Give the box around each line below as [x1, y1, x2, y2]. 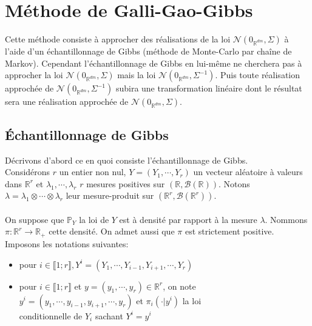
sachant [95, 309, 123, 322]
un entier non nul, [59, 165, 126, 178]
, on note [163, 279, 196, 292]
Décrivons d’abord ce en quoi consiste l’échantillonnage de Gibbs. [5, 153, 248, 166]
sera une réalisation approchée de [5, 95, 129, 108]
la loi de [79, 213, 109, 225]
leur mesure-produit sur [66, 189, 154, 202]
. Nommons [265, 213, 308, 225]
